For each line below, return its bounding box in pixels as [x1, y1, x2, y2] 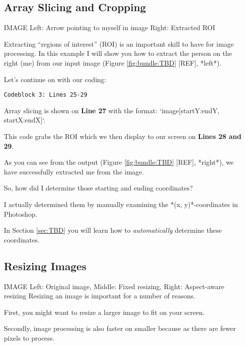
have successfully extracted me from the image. [4, 166, 144, 176]
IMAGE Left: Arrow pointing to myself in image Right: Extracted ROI [4, 22, 215, 33]
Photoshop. [4, 208, 37, 219]
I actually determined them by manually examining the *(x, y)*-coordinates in [4, 199, 238, 209]
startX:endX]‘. [4, 115, 46, 125]
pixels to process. [4, 332, 55, 343]
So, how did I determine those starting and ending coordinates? [4, 183, 193, 193]
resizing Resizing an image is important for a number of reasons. [4, 291, 196, 301]
